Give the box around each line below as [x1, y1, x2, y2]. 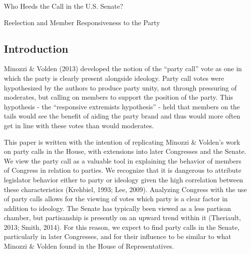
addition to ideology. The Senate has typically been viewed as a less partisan [4, 203, 231, 213]
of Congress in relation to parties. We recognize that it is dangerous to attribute [4, 165, 242, 175]
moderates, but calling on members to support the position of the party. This [4, 92, 233, 102]
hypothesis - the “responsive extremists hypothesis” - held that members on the [4, 101, 240, 111]
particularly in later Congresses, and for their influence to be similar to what [4, 231, 231, 241]
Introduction [4, 41, 69, 56]
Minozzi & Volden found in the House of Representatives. [4, 241, 174, 251]
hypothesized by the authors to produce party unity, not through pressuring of [4, 82, 237, 92]
